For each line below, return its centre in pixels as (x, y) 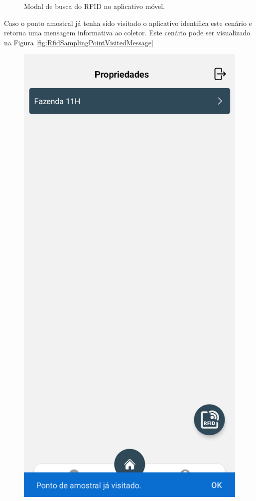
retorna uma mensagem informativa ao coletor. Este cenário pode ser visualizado (127, 33)
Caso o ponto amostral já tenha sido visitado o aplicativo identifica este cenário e (128, 23)
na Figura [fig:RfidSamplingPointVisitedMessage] (79, 42)
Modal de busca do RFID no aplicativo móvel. (94, 6)
